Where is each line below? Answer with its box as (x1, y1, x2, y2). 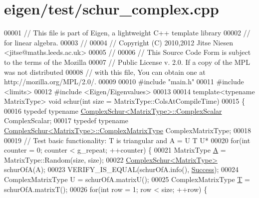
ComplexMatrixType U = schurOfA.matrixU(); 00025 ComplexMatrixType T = (4, 174, 250, 185)
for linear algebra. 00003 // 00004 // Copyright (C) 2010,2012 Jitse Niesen (4, 37, 233, 47)
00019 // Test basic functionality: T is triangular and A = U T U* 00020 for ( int (4, 135, 251, 145)
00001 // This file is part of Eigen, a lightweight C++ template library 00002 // (4, 27, 251, 38)
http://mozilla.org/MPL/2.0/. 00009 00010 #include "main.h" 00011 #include (4, 76, 244, 87)
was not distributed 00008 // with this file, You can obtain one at (4, 66, 206, 77)
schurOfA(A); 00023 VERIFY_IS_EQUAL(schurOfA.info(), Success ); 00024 (4, 164, 239, 175)
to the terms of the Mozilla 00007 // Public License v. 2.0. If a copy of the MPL (4, 56, 250, 67)
